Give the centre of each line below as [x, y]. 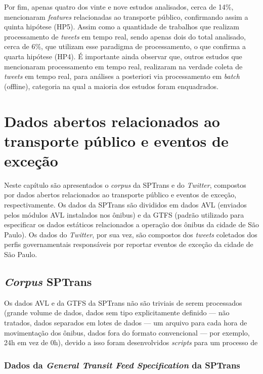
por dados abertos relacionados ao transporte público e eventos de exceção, [120, 195]
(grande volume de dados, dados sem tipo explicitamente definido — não [117, 313]
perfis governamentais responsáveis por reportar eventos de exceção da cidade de [129, 244]
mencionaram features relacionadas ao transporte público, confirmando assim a [126, 16]
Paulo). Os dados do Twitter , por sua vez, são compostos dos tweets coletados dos [131, 234]
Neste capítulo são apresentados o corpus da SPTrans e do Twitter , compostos [125, 184]
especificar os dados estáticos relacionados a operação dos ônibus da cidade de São [131, 224]
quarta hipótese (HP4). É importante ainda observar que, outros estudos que [123, 56]
